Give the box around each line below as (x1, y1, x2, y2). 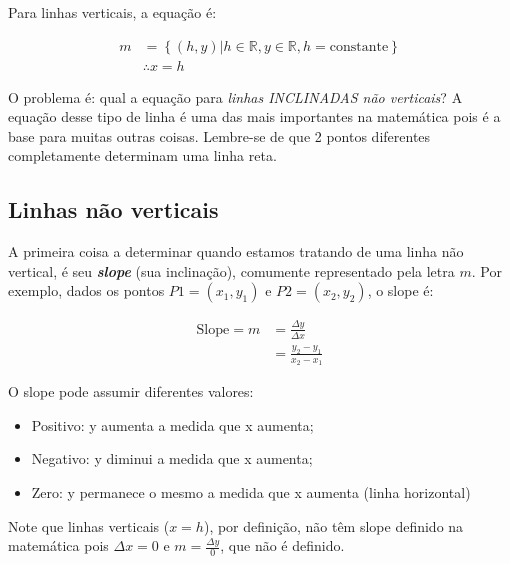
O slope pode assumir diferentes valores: (8, 381, 254, 402)
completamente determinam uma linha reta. (8, 145, 277, 166)
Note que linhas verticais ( (8, 515, 170, 536)
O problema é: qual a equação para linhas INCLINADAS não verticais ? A (8, 86, 463, 107)
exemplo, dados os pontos (8, 280, 165, 301)
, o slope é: (367, 280, 434, 301)
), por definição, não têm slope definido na (203, 515, 464, 536)
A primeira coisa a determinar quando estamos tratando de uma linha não (8, 241, 464, 262)
